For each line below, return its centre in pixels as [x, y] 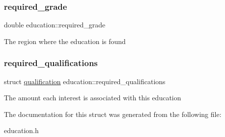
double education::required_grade [55, 25]
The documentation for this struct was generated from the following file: [113, 114]
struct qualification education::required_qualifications [85, 81]
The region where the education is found [65, 41]
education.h [21, 130]
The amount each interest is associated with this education [93, 98]
